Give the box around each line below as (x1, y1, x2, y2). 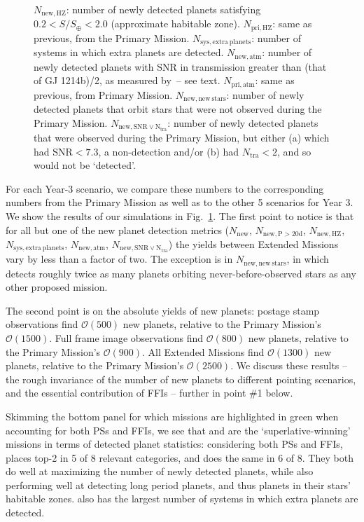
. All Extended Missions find (142, 344, 265, 359)
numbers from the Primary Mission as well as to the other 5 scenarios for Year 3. (6, 195, 353, 210)
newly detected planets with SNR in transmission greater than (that (34, 59, 327, 74)
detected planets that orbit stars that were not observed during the (34, 102, 322, 116)
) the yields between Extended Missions (168, 237, 339, 252)
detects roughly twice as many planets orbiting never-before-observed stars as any (6, 266, 356, 280)
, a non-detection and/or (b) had (98, 144, 239, 158)
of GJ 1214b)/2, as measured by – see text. (34, 73, 220, 88)
